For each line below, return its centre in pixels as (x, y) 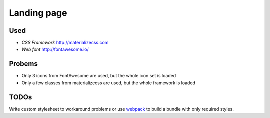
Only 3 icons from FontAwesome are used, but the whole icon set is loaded (99, 76)
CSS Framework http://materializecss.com (65, 43)
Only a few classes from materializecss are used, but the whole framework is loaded (109, 83)
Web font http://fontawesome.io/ (55, 49)
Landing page (38, 13)
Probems (24, 64)
